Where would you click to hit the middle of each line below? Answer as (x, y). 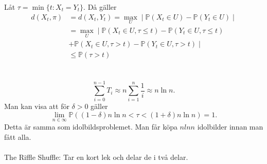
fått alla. (18, 136)
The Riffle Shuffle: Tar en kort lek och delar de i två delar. (96, 157)
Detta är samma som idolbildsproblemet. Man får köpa (91, 127)
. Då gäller (100, 7)
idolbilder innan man (230, 127)
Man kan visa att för (37, 106)
